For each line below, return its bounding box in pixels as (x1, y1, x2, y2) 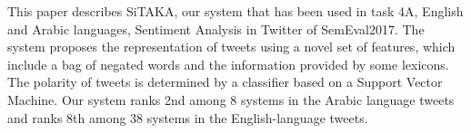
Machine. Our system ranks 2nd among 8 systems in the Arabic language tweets (7, 90, 455, 109)
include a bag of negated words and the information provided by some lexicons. (7, 54, 449, 73)
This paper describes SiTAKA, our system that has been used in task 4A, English (7, 2, 464, 20)
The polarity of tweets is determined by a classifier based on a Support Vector (7, 72, 443, 91)
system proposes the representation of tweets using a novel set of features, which (7, 37, 456, 56)
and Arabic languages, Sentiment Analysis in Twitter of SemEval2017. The (7, 19, 425, 38)
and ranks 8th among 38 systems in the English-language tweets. (7, 108, 368, 127)
